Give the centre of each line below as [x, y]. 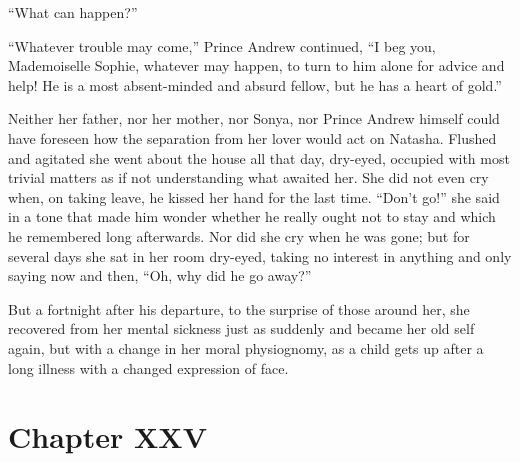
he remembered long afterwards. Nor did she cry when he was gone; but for [239, 235]
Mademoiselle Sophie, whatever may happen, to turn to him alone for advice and [256, 65]
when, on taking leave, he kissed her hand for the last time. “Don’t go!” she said [254, 196]
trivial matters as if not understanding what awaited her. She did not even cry [248, 177]
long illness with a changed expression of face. [148, 367]
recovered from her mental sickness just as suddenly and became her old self [241, 328]
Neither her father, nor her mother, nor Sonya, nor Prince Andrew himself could [254, 118]
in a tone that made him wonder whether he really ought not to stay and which [252, 216]
